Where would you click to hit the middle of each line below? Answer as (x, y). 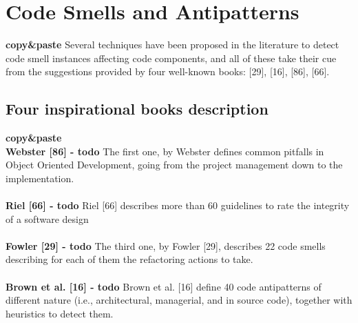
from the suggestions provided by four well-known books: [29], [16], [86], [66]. (168, 71)
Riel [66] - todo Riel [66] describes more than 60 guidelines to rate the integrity (178, 205)
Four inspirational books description (137, 109)
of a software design (47, 218)
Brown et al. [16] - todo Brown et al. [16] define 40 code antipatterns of (164, 286)
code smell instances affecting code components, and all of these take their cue (171, 58)
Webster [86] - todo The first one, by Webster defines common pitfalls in (165, 151)
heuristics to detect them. (60, 313)
